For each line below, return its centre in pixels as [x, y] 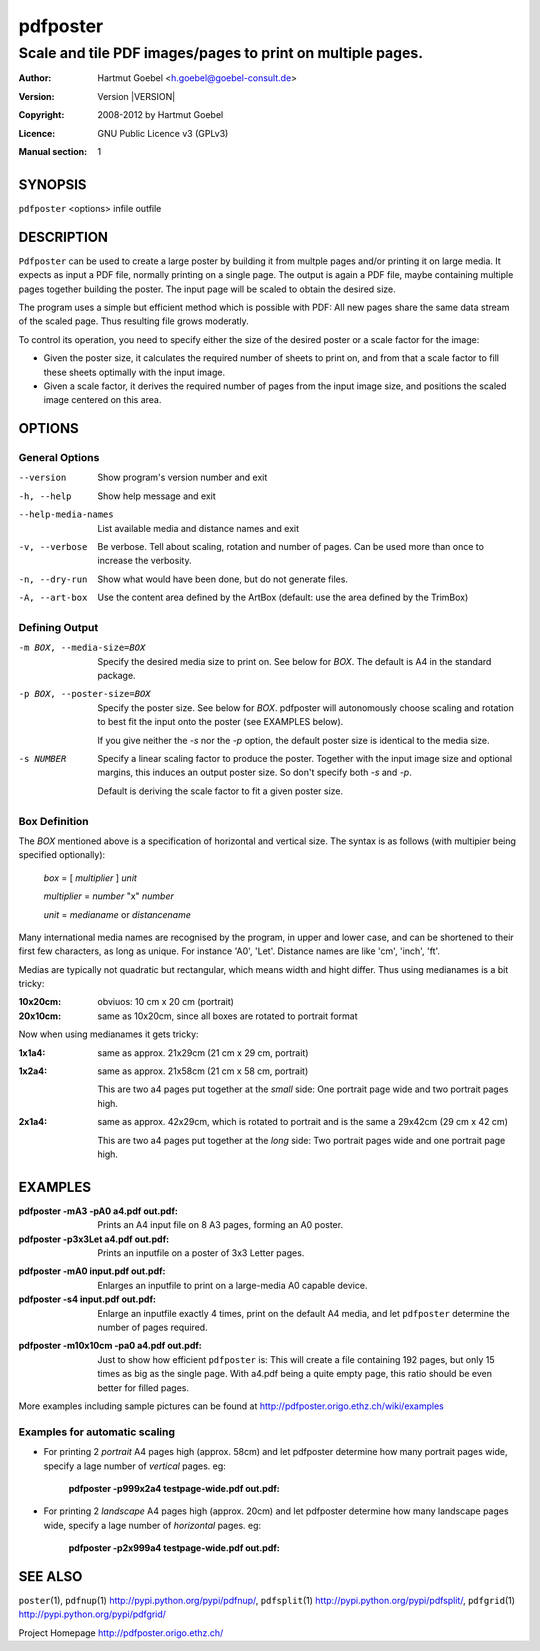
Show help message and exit [156, 496]
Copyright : [41, 115]
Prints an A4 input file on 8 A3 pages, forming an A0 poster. [220, 1225]
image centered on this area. [102, 400]
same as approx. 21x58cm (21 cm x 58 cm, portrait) [203, 1071]
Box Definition [53, 821]
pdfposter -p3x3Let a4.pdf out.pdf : [94, 1239]
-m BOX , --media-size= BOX [82, 648]
